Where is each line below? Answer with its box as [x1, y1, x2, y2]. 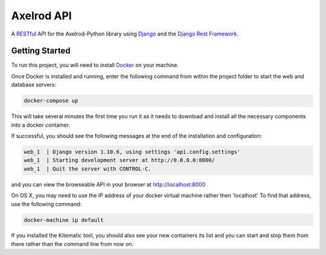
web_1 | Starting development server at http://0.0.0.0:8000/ [24, 157, 216, 164]
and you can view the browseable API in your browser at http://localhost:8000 [11, 181, 206, 188]
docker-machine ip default [24, 216, 104, 223]
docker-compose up [24, 97, 78, 104]
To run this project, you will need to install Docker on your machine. [11, 61, 179, 69]
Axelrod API [11, 9, 72, 22]
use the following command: [11, 200, 82, 207]
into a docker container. [11, 121, 71, 128]
